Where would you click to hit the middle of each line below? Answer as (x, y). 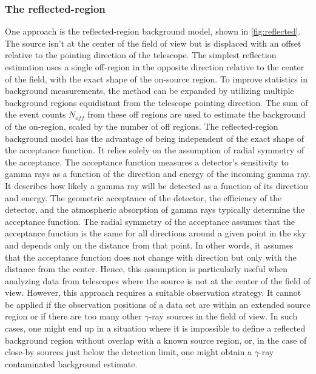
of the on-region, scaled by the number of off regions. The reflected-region (142, 126)
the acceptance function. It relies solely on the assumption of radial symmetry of (155, 150)
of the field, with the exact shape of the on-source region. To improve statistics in (156, 78)
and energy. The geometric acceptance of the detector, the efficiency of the (143, 197)
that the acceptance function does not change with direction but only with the (151, 257)
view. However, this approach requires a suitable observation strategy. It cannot (153, 292)
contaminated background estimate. (71, 363)
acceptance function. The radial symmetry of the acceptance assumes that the (150, 221)
